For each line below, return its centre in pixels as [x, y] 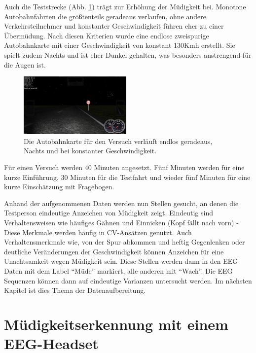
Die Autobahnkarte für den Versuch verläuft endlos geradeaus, [118, 141]
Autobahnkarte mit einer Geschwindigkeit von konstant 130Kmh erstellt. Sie [120, 45]
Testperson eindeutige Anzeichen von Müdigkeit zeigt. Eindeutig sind [109, 213]
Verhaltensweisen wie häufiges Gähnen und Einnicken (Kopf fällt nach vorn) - [121, 223]
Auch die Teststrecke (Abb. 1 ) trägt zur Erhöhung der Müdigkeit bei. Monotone [125, 6]
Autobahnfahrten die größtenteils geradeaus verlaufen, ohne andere [105, 16]
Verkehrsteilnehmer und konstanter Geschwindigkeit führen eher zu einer [114, 26]
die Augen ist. [25, 64]
